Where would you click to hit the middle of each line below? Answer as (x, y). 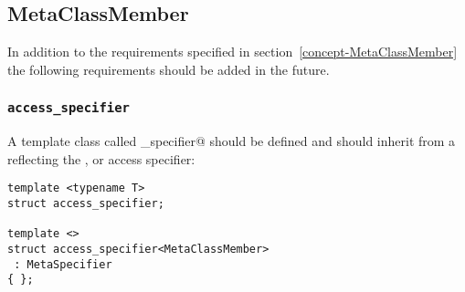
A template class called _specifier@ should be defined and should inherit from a (232, 141)
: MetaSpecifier (63, 264)
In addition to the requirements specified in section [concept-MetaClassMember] (232, 52)
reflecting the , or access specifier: (101, 158)
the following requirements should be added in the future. (169, 69)
